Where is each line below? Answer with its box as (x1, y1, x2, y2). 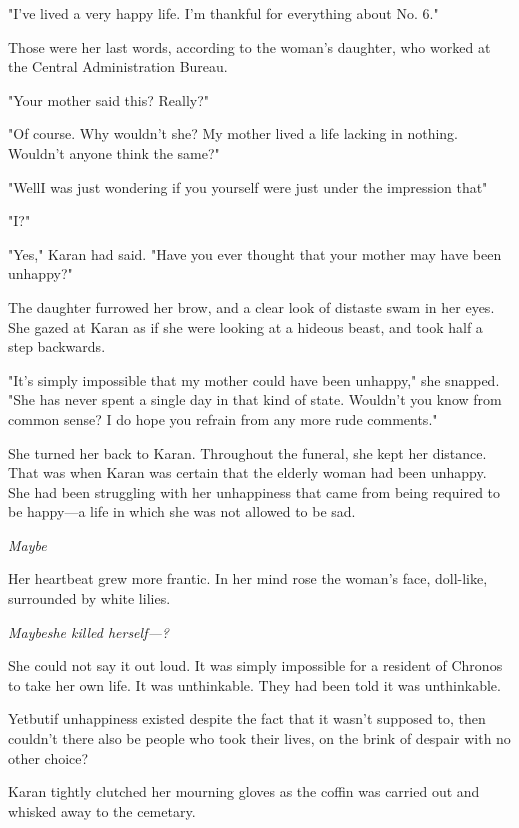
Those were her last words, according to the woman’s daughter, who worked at (8, 36, 491, 57)
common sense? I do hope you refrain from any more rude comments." (8, 408, 438, 429)
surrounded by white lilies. (8, 588, 171, 609)
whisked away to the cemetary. (8, 800, 196, 821)
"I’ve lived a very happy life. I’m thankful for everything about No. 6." (8, 3, 439, 23)
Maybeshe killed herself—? (8, 621, 169, 642)
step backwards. (8, 336, 106, 357)
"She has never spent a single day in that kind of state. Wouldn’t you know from (8, 389, 502, 410)
